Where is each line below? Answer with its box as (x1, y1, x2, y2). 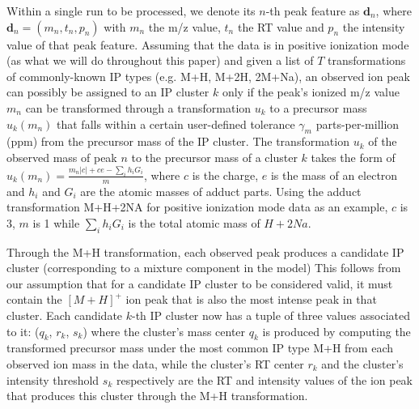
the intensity (342, 18, 405, 35)
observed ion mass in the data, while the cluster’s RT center (6, 355, 304, 372)
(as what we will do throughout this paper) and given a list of (6, 52, 314, 69)
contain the (6, 291, 62, 308)
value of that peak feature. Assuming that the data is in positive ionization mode (6, 36, 409, 53)
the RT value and (237, 18, 324, 35)
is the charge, (192, 166, 259, 183)
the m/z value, (148, 18, 221, 35)
